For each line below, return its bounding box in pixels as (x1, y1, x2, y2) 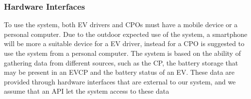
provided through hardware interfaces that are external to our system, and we (4, 76, 236, 86)
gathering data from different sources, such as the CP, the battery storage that (4, 57, 238, 67)
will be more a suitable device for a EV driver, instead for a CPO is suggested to (4, 38, 245, 49)
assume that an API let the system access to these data (4, 86, 169, 96)
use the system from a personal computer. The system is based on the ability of (4, 48, 241, 58)
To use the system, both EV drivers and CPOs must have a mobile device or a (4, 19, 238, 30)
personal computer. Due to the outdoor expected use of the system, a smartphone (4, 29, 248, 39)
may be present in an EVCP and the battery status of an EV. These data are (4, 67, 235, 77)
